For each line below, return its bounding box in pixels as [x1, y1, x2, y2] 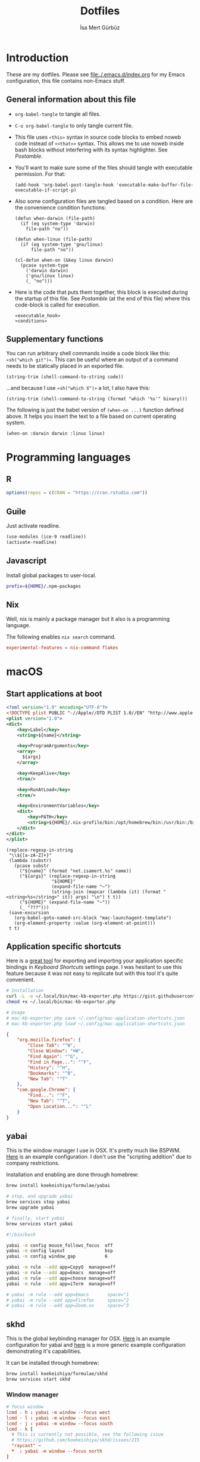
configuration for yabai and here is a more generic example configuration [6, 1342, 186, 1349]
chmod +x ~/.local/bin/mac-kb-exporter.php [6, 999, 116, 1005]
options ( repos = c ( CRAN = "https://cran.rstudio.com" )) [6, 490, 148, 496]
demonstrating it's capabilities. [6, 1348, 82, 1355]
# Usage [6, 1009, 26, 1015]
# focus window [6, 1404, 44, 1410]
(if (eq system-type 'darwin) [20, 221, 95, 227]
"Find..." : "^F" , [27, 1092, 70, 1098]
